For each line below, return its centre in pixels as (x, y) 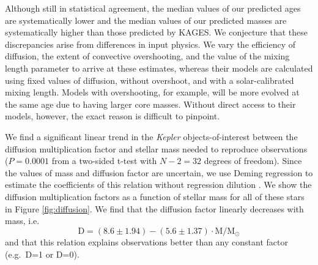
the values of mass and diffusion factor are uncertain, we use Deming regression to (159, 172)
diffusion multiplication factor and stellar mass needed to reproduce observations (156, 148)
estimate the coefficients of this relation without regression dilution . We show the (158, 185)
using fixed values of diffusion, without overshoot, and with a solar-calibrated (150, 80)
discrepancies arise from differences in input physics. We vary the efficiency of (150, 44)
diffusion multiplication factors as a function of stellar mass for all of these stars (155, 196)
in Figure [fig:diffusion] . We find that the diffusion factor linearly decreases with (154, 208)
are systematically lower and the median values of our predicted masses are (146, 20)
